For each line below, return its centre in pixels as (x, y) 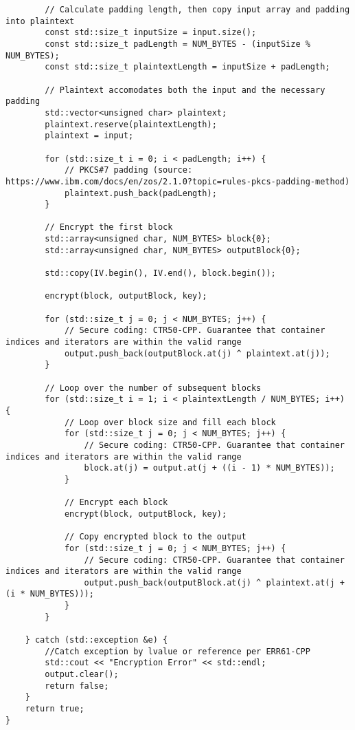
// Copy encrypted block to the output (155, 537)
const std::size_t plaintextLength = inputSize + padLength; (187, 67)
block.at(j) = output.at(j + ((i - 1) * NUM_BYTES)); (209, 468)
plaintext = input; (89, 136)
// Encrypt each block (116, 503)
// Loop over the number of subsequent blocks (153, 388)
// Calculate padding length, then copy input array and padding (197, 10)
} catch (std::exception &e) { (96, 640)
